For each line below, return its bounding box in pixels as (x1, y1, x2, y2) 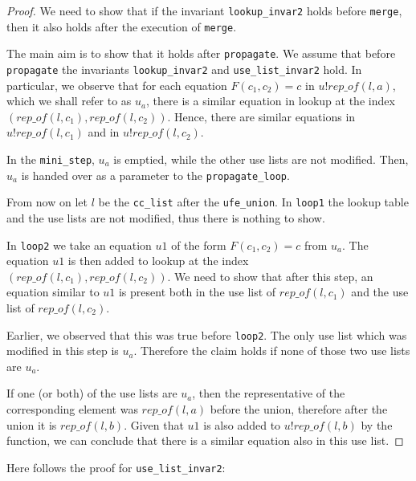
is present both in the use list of (118, 283, 276, 300)
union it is (6, 416, 57, 433)
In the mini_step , (6, 151, 95, 167)
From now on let (6, 194, 88, 210)
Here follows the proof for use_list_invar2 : (6, 459, 226, 475)
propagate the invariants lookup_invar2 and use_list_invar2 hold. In (6, 60, 362, 77)
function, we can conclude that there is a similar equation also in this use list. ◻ (6, 432, 404, 449)
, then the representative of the (192, 385, 345, 402)
